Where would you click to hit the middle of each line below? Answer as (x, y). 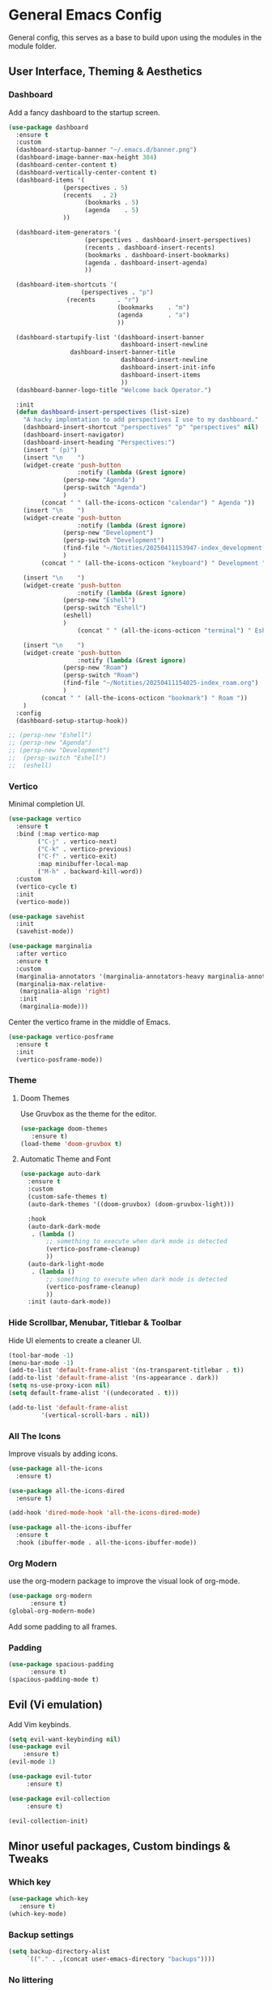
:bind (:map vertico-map (57, 833)
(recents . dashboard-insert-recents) (150, 248)
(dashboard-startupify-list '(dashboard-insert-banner (110, 337)
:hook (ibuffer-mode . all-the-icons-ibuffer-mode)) (106, 1543)
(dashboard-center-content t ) (66, 165)
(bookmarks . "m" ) (153, 307)
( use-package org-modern (50, 1596)
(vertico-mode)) (43, 902)
